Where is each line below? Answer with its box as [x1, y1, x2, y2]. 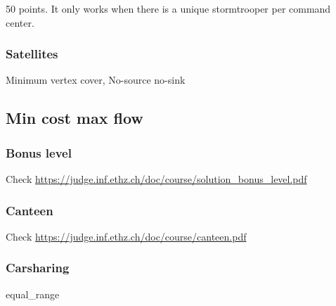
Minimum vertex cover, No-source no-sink [6, 72, 186, 87]
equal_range [6, 286, 60, 301]
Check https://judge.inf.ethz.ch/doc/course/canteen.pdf [6, 229, 247, 243]
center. [6, 15, 34, 30]
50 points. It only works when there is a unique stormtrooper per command [6, 1, 331, 15]
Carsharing [6, 259, 70, 276]
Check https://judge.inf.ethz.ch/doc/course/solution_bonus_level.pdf [6, 172, 307, 186]
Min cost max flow [6, 107, 143, 129]
